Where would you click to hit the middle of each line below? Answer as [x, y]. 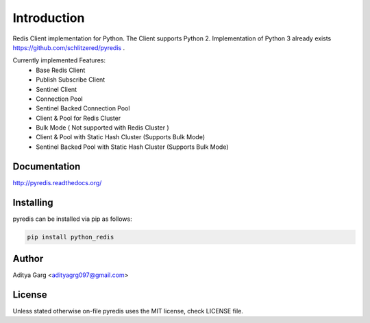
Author [28, 259]
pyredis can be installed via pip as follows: [73, 219]
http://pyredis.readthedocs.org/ [57, 182]
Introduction [49, 18]
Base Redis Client [61, 70]
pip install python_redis [71, 237]
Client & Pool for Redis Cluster [78, 118]
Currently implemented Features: [59, 60]
